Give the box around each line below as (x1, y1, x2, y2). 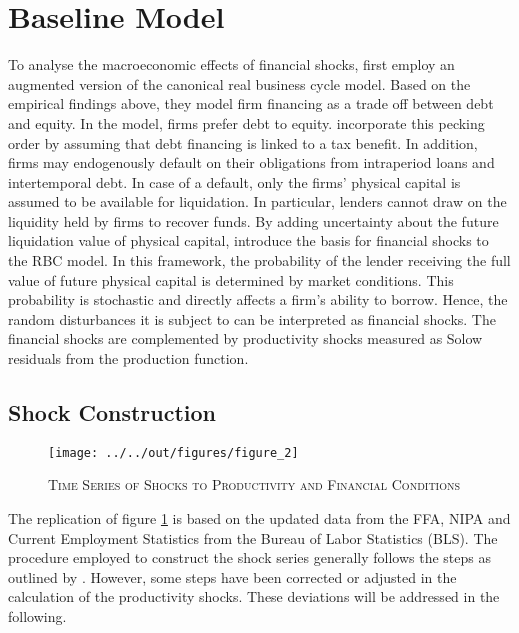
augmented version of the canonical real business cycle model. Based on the (8, 73, 471, 94)
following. (8, 606, 67, 627)
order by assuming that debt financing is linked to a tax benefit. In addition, (8, 132, 478, 153)
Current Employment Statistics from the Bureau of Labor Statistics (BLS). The (8, 527, 498, 548)
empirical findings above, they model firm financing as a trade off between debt (8, 93, 494, 114)
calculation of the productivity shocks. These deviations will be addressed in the (8, 586, 500, 607)
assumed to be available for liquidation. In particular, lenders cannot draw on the (8, 191, 507, 212)
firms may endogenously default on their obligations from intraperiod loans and (8, 152, 495, 173)
